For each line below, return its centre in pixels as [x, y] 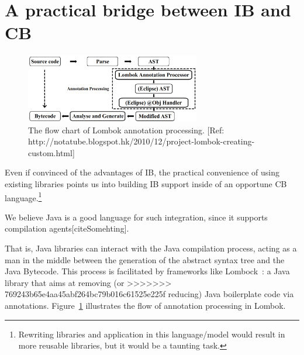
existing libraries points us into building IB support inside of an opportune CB [146, 183]
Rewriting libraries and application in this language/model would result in [152, 334]
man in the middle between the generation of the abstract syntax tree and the [145, 259]
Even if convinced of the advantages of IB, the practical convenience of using [142, 172]
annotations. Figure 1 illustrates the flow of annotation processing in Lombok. [145, 305]
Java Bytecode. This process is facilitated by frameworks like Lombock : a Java [147, 271]
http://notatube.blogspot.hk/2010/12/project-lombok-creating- [141, 141]
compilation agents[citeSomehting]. [67, 228]
